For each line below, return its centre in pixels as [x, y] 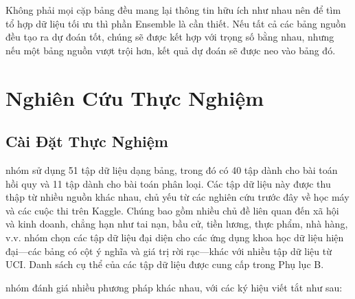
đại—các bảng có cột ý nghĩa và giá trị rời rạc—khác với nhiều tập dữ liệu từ [169, 251]
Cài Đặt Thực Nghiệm [87, 141]
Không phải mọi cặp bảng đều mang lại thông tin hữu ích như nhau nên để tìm [173, 10]
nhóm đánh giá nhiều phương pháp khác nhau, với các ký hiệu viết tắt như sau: [174, 287]
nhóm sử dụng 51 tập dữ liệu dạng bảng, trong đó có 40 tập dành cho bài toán [172, 169]
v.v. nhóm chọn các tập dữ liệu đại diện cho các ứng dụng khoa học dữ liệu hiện [175, 237]
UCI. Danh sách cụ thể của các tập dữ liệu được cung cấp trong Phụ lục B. [165, 264]
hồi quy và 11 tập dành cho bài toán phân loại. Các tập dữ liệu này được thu [168, 183]
